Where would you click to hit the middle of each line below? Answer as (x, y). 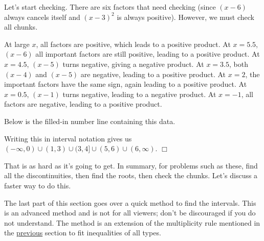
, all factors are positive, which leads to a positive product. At (133, 44)
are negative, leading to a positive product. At (153, 74)
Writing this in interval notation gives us (68, 138)
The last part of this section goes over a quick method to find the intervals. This (130, 202)
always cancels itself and (42, 17)
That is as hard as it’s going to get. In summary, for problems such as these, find (131, 165)
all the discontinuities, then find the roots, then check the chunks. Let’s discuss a (131, 175)
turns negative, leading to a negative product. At (139, 94)
